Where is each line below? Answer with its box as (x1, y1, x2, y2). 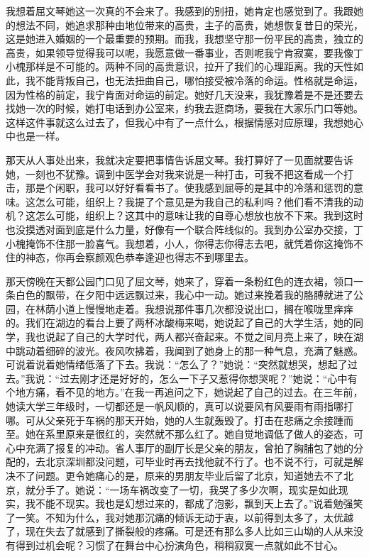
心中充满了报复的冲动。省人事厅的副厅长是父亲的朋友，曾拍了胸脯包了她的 (6, 440, 353, 455)
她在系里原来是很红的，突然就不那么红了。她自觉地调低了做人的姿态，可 (25, 426, 363, 441)
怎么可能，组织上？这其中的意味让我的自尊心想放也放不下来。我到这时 (35, 208, 363, 223)
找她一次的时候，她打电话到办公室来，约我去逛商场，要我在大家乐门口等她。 (6, 101, 363, 116)
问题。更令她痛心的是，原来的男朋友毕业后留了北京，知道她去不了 (35, 468, 343, 482)
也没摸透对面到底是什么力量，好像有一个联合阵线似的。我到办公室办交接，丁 (6, 221, 363, 236)
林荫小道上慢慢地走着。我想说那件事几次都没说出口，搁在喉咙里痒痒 (35, 301, 353, 316)
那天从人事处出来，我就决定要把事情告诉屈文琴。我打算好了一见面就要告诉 (6, 152, 353, 167)
